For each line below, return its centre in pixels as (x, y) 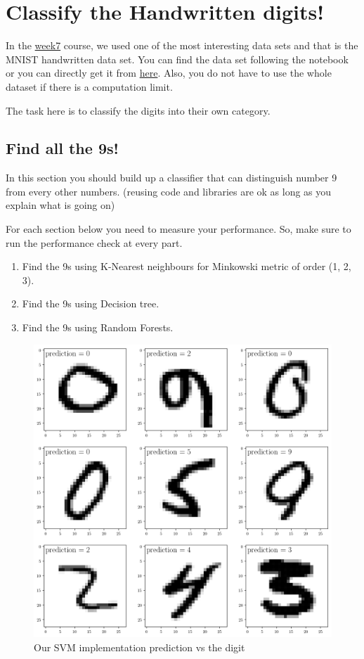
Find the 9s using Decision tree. (91, 303)
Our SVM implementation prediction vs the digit (139, 647)
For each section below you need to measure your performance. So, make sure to (178, 229)
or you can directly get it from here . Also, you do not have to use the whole (169, 73)
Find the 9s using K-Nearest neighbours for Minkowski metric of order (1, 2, (187, 266)
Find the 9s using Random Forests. (98, 327)
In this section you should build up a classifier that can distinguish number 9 (171, 178)
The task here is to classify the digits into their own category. (138, 110)
